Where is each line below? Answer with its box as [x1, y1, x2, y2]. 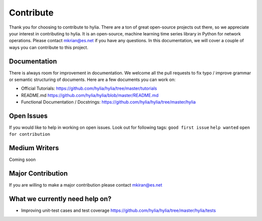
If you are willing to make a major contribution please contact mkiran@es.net [9, 182, 163, 188]
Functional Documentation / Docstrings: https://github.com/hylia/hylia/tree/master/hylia [21, 99, 196, 105]
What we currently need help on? [9, 195, 112, 203]
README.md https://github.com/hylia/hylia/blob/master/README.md [21, 92, 159, 98]
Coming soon [9, 157, 36, 162]
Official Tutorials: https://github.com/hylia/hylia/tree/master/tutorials [21, 85, 157, 92]
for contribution [9, 131, 50, 137]
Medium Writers [9, 144, 59, 152]
